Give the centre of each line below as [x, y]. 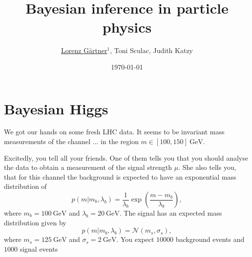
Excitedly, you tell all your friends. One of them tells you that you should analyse [126, 157]
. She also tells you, [207, 167]
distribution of [25, 186]
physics [127, 27]
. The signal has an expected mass [171, 213]
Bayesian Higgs [56, 108]
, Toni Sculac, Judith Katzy [151, 50]
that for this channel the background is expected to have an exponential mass [120, 176]
